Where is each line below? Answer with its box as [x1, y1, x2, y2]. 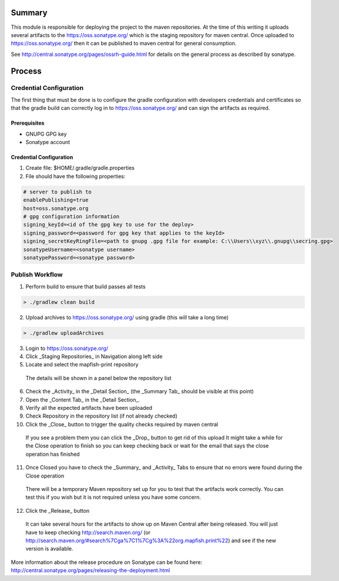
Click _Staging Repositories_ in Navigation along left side [25, 353, 163, 360]
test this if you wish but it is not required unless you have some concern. [25, 494, 202, 501]
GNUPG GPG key [25, 130, 67, 138]
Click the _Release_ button [25, 507, 90, 514]
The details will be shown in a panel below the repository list [25, 374, 172, 382]
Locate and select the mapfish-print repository [25, 361, 139, 368]
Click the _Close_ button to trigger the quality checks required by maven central [25, 420, 219, 428]
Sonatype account [25, 139, 71, 146]
